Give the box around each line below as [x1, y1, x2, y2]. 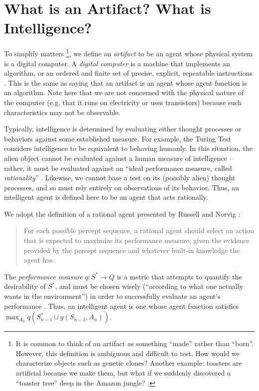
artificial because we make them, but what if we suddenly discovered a [15, 368, 231, 378]
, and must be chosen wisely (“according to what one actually [55, 281, 244, 291]
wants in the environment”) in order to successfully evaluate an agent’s [4, 291, 221, 301]
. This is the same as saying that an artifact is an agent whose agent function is [4, 77, 247, 88]
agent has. [23, 255, 55, 265]
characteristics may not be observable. [4, 107, 121, 117]
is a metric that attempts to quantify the [117, 271, 242, 281]
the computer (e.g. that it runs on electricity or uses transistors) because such [4, 97, 242, 107]
